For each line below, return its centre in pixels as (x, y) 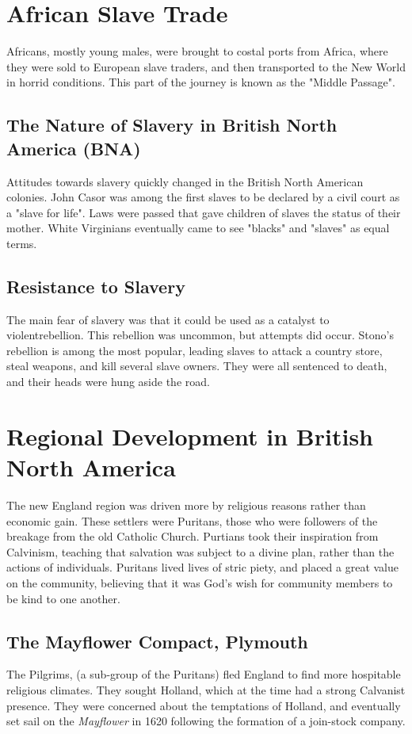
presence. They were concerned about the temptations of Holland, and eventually (204, 705)
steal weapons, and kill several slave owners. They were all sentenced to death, (197, 366)
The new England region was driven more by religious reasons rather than (186, 505)
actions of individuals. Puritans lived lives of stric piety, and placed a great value (203, 567)
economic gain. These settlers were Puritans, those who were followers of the (192, 520)
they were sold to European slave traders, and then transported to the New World (206, 66)
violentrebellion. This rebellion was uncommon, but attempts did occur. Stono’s (200, 335)
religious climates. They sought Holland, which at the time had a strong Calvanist (206, 689)
